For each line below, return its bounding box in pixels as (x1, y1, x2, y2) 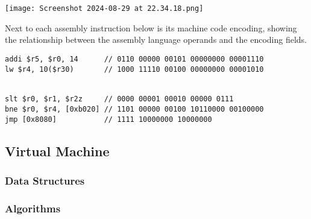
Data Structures (5, 173, 85, 188)
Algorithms (5, 200, 61, 215)
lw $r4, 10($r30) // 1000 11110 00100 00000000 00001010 (5, 65, 264, 74)
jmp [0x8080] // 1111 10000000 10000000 (5, 115, 212, 124)
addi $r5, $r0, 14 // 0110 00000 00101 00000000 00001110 (5, 54, 264, 63)
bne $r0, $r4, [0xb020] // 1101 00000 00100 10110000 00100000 (5, 105, 264, 114)
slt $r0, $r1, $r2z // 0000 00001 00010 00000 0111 (5, 95, 234, 104)
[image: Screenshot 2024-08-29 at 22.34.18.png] (5, 4, 204, 13)
